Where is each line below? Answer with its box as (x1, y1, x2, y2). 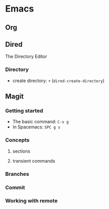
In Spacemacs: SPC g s (12, 124, 61, 130)
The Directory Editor (5, 53, 47, 59)
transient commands (12, 158, 55, 164)
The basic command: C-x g (12, 119, 69, 125)
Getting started (5, 107, 44, 114)
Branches (5, 170, 29, 177)
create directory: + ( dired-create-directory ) (12, 78, 104, 84)
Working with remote (5, 197, 58, 204)
